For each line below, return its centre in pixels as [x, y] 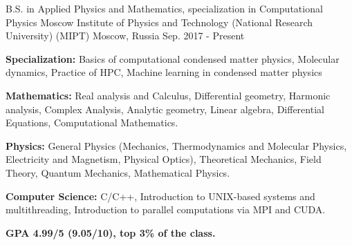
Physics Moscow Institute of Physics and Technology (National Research [159, 22]
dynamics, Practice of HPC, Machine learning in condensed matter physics [164, 72]
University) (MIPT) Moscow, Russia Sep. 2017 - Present [125, 36]
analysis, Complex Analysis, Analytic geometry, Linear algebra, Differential [165, 109]
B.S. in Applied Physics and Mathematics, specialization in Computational [164, 8]
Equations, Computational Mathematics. [92, 122]
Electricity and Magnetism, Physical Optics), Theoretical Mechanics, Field [164, 159]
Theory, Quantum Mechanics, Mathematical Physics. [118, 172]
